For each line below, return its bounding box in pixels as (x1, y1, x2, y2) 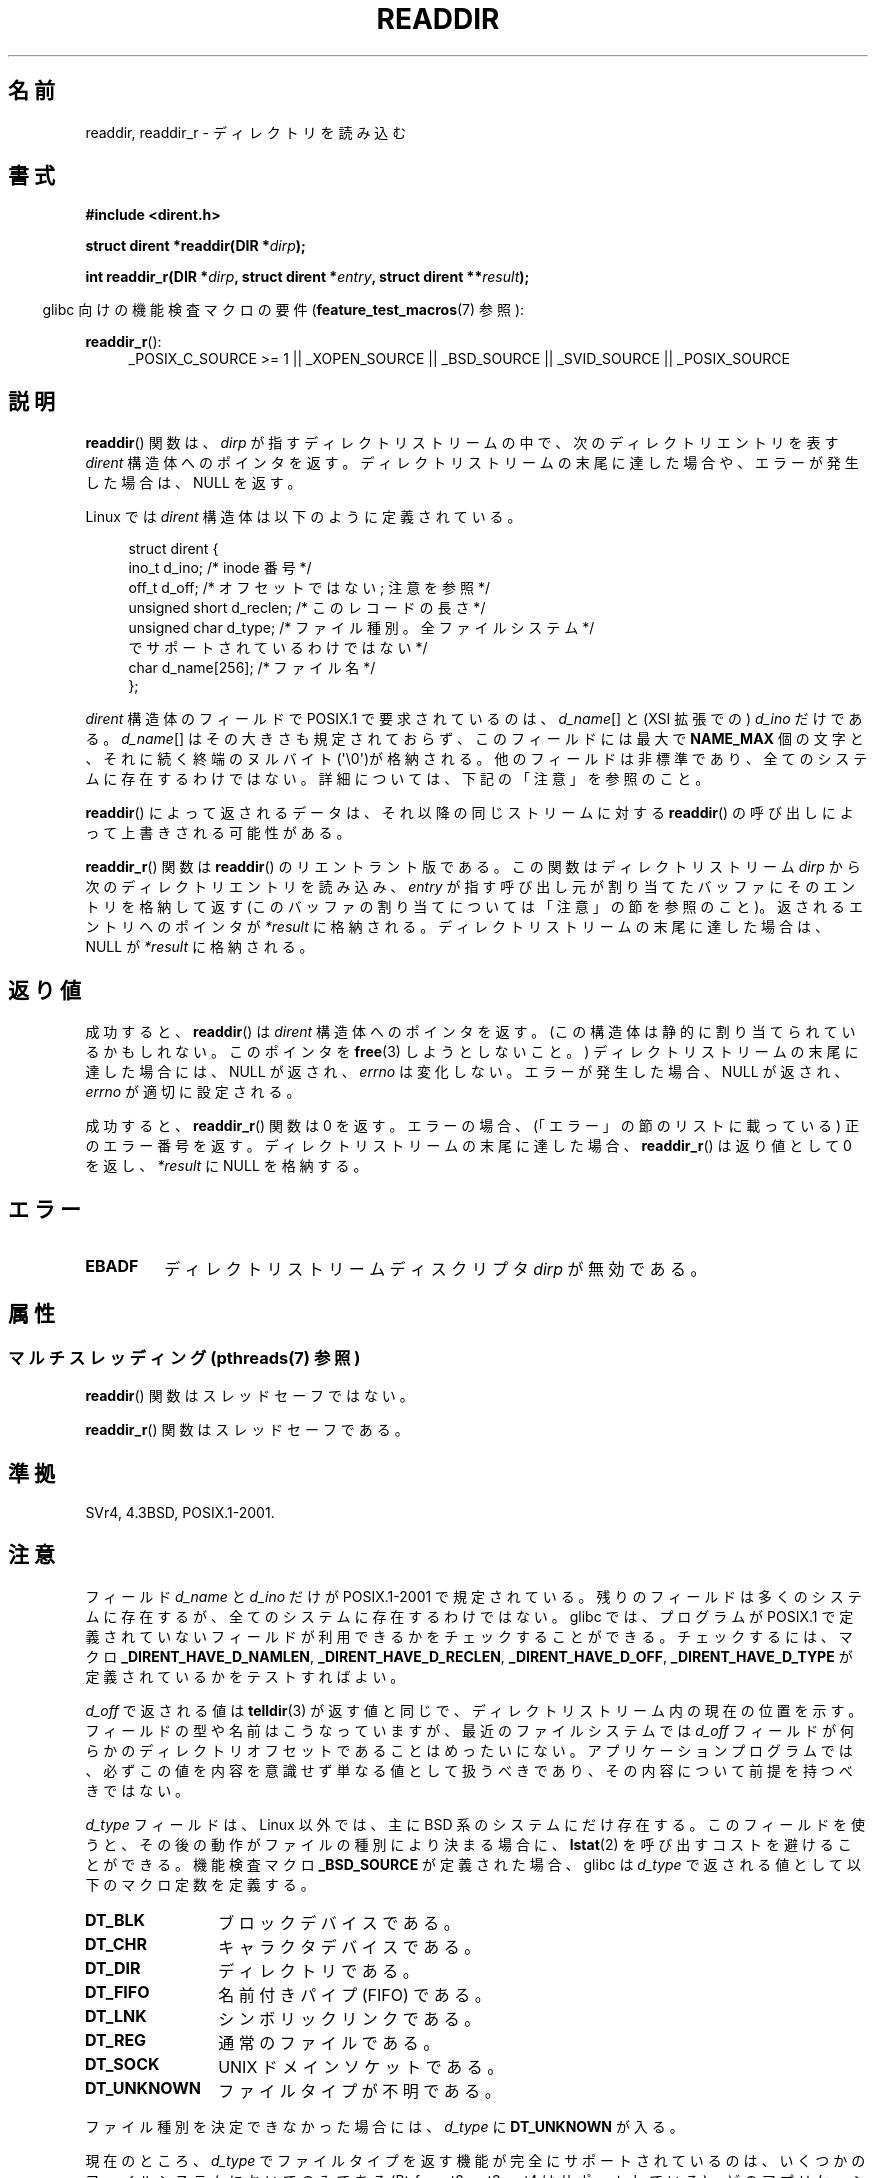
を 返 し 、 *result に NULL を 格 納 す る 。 (85, 1157, 368, 1175)
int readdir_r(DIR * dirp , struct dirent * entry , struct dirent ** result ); (85, 268, 530, 286)
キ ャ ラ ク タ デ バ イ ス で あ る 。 (218, 1936, 481, 1957)
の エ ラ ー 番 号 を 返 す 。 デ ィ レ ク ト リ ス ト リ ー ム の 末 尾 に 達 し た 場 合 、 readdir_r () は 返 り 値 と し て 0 (85, 1137, 852, 1155)
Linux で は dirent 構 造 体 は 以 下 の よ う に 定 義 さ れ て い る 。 (85, 508, 522, 526)
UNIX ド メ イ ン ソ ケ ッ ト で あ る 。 (218, 2056, 504, 2077)
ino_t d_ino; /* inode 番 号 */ (128, 559, 312, 577)
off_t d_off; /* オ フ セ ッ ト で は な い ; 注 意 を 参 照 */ (128, 579, 490, 597)
